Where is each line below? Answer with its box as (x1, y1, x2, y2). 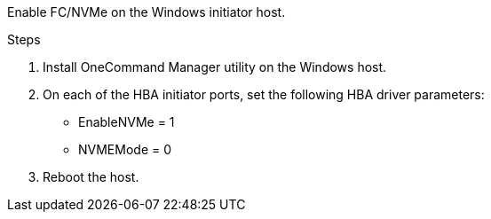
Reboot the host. (43, 169, 139, 184)
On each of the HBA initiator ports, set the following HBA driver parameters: (43, 87, 485, 102)
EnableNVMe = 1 (78, 114, 175, 129)
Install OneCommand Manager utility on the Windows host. (43, 59, 387, 74)
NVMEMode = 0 (78, 142, 172, 157)
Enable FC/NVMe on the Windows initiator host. (7, 4, 286, 20)
